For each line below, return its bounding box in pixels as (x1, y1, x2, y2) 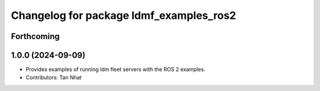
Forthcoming (11, 31, 60, 41)
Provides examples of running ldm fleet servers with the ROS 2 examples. (25, 66, 206, 73)
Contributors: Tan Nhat (25, 74, 82, 81)
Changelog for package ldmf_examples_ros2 (11, 9, 236, 22)
